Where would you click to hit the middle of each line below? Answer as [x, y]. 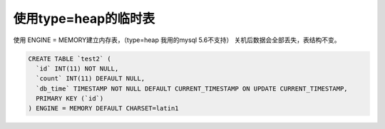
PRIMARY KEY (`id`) [70, 99]
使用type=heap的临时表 [84, 19]
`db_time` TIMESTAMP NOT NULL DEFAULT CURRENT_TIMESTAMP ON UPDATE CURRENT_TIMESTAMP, [192, 88]
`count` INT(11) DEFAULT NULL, [91, 79]
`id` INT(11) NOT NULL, [77, 68]
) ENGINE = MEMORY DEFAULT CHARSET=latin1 [103, 108]
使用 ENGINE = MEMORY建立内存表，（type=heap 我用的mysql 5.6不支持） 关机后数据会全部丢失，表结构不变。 [177, 40]
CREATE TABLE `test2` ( [70, 58]
